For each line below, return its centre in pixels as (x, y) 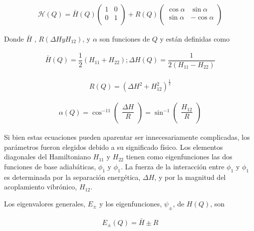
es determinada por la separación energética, (72, 177)
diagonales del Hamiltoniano (48, 157)
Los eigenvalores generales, (45, 203)
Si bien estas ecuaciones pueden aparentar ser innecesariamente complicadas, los (127, 137)
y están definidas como (195, 39)
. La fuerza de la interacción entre (172, 166)
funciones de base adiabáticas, (50, 166)
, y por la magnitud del (190, 177)
